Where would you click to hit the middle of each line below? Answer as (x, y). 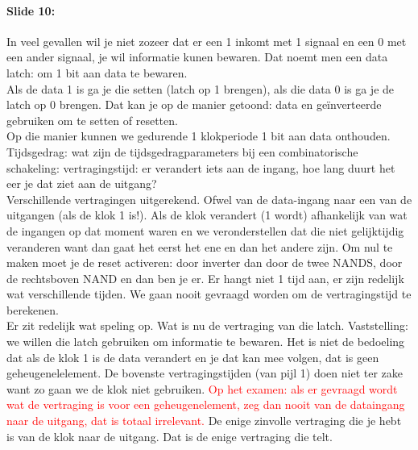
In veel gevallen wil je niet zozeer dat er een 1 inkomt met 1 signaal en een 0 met (207, 41)
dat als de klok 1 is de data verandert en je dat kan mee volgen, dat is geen (193, 357)
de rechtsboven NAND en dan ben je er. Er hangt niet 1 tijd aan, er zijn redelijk (205, 278)
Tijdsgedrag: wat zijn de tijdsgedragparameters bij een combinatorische (182, 151)
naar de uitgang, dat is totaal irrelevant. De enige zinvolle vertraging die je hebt (204, 421)
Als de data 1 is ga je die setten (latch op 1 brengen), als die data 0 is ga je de (201, 88)
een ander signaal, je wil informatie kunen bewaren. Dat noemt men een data (197, 57)
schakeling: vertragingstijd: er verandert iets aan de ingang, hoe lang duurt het (201, 167)
